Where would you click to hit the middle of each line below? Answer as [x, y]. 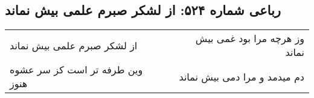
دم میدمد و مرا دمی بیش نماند [242, 76]
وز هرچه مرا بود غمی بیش [250, 38]
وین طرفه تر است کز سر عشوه [76, 70]
